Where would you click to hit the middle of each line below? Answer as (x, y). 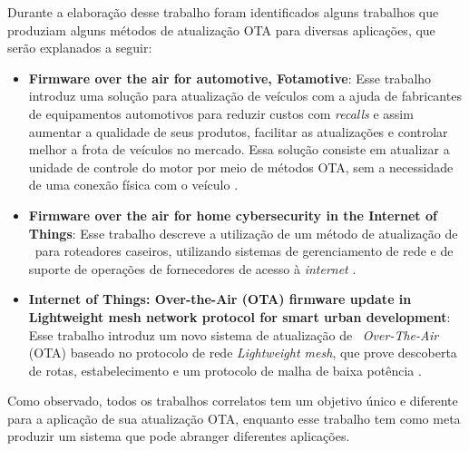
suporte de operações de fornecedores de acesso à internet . (192, 268)
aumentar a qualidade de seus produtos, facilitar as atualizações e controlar (238, 131)
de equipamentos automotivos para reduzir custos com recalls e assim (221, 113)
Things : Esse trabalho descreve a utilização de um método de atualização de (243, 233)
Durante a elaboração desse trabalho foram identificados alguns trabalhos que (223, 12)
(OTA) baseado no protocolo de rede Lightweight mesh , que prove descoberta (243, 353)
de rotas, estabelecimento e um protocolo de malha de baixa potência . (225, 370)
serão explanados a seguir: (80, 48)
